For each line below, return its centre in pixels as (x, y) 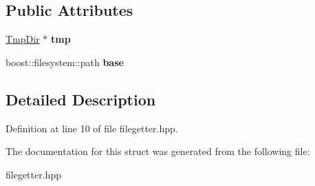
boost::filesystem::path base (65, 62)
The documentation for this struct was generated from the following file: (158, 151)
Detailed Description (81, 99)
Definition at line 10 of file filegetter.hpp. (92, 128)
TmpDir (23, 39)
